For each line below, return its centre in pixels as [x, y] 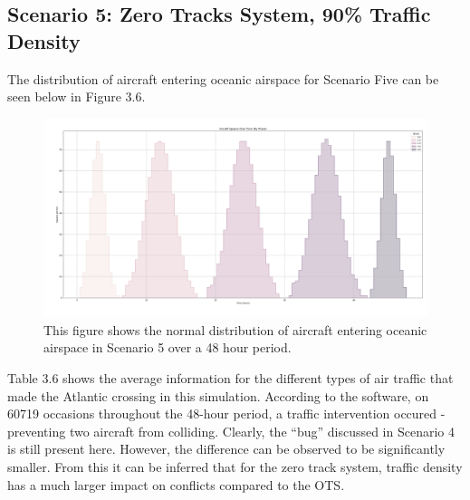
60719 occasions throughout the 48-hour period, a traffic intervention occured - [226, 413]
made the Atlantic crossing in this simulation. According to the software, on [218, 395]
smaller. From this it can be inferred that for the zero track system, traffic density [235, 466]
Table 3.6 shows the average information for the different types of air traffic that [230, 378]
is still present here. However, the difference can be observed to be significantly [226, 449]
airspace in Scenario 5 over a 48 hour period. [168, 347]
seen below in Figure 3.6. [77, 96]
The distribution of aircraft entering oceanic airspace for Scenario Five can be [223, 78]
